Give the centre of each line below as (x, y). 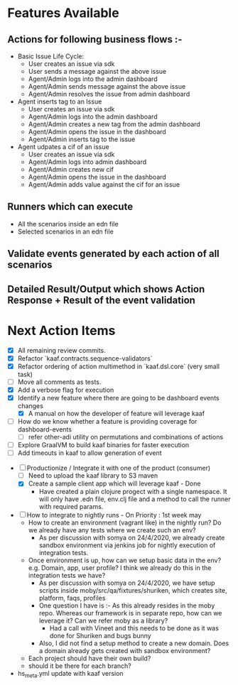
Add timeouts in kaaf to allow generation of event (90, 453)
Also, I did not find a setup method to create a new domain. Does (134, 643)
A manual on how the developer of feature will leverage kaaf (116, 413)
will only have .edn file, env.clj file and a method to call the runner (135, 499)
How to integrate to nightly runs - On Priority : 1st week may (114, 515)
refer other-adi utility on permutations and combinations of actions (126, 437)
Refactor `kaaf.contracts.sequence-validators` (85, 358)
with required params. (71, 507)
